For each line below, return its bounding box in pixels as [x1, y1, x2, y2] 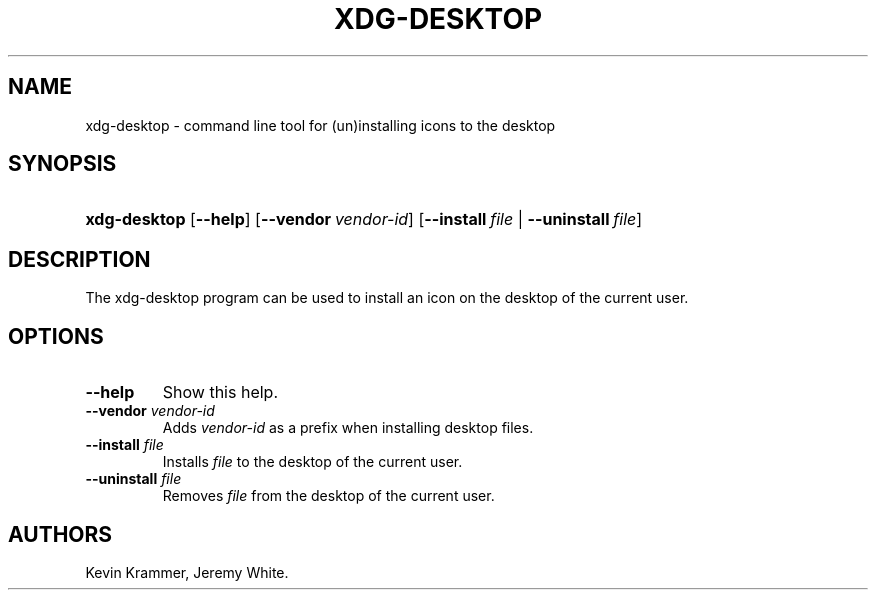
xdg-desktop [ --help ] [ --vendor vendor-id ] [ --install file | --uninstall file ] [85, 209, 643, 230]
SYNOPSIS [8, 151, 117, 177]
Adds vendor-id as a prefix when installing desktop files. [162, 419, 534, 437]
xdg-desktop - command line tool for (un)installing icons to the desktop [85, 116, 556, 134]
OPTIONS [8, 323, 104, 349]
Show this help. [162, 382, 278, 403]
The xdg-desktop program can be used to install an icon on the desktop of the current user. [85, 289, 689, 307]
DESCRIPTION [8, 246, 151, 272]
